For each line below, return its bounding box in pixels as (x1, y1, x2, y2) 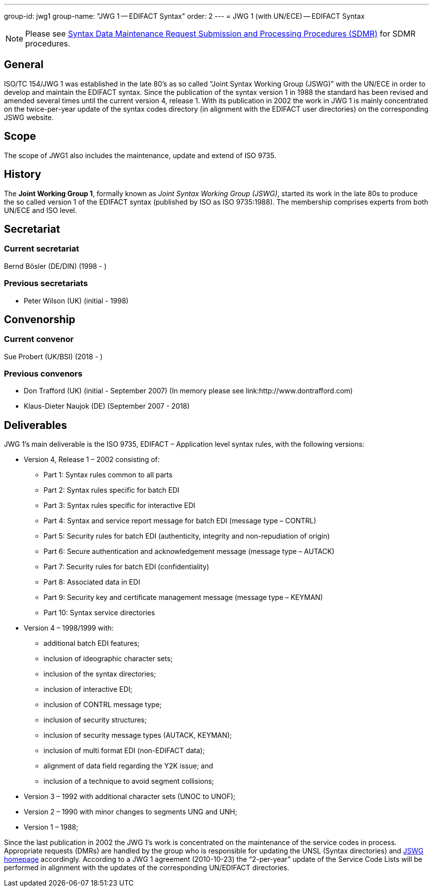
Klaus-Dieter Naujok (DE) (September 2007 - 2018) (24, 402, 190, 411)
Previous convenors (4, 369, 83, 379)
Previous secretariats (4, 278, 88, 289)
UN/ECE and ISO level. (4, 206, 77, 214)
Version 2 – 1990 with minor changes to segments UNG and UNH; (24, 807, 237, 816)
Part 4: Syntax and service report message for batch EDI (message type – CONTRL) (43, 516, 316, 525)
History (4, 168, 42, 181)
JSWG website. (4, 113, 54, 122)
